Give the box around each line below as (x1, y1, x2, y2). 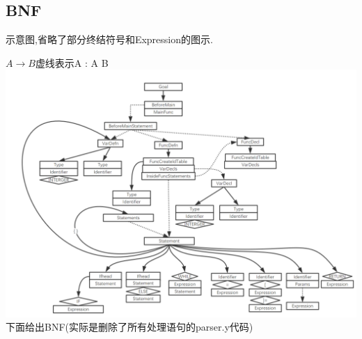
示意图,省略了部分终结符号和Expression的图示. (6, 32, 213, 47)
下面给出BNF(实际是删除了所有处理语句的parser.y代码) (6, 320, 253, 334)
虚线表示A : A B (35, 55, 109, 70)
